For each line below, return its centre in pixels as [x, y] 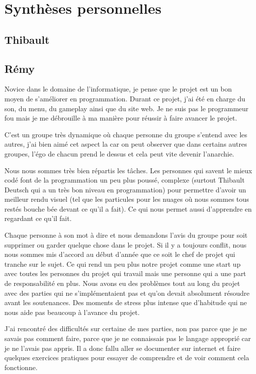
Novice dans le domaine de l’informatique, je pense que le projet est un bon [118, 89]
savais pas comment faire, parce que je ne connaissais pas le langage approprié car [128, 338]
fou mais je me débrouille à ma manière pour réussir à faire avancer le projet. [121, 118]
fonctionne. [21, 367]
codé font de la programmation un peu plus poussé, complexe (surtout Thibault [125, 180]
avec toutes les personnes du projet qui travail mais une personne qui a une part [125, 273]
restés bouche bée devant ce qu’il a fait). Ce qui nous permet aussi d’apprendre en [128, 208]
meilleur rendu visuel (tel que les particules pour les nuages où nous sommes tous [127, 199]
